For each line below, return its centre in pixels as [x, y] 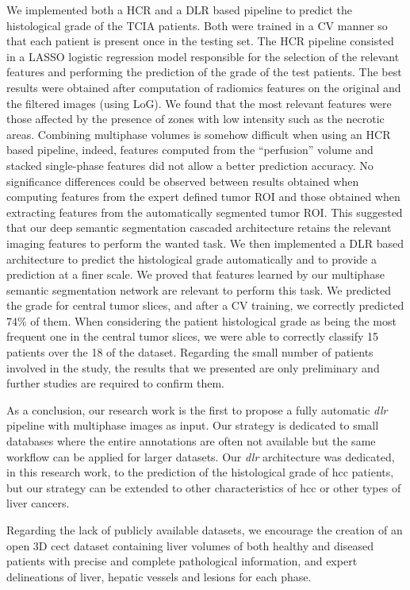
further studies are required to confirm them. [115, 383]
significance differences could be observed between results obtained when [183, 181]
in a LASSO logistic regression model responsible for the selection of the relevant [203, 56]
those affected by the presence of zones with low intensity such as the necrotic [195, 119]
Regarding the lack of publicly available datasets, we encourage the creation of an [205, 530]
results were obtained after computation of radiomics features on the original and [204, 87]
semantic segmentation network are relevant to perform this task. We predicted [199, 289]
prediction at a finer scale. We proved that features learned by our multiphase [195, 274]
